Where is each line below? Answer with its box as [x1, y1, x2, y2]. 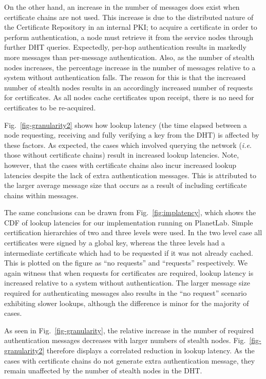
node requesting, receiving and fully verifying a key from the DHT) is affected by [4, 129, 259, 140]
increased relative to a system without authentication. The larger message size [4, 277, 250, 288]
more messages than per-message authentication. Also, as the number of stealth [4, 51, 255, 62]
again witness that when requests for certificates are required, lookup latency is [4, 267, 254, 278]
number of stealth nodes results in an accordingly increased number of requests [4, 82, 253, 92]
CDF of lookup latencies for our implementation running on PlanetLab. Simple [4, 217, 253, 228]
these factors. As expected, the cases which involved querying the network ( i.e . [4, 139, 252, 150]
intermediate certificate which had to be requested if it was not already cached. [4, 247, 253, 258]
